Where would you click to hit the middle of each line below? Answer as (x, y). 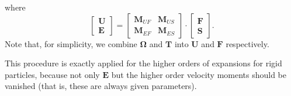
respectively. (247, 43)
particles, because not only (52, 74)
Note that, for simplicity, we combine (71, 43)
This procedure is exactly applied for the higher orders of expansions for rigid (143, 63)
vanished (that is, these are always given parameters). (101, 86)
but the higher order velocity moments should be (199, 74)
